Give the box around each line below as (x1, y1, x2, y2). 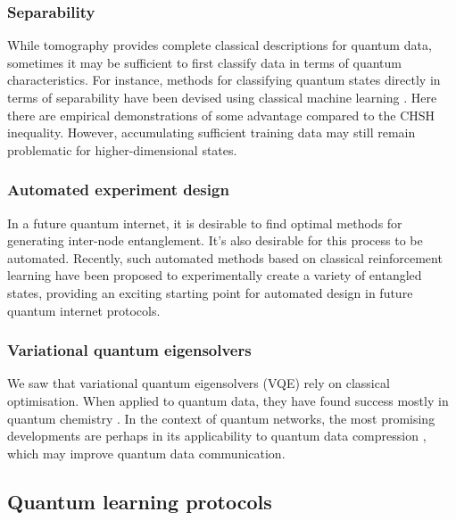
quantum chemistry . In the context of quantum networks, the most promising (7, 409, 435, 427)
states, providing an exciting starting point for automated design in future (7, 283, 413, 301)
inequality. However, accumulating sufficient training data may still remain (7, 123, 416, 142)
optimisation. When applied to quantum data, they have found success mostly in (7, 391, 449, 409)
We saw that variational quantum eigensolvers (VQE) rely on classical (7, 374, 390, 392)
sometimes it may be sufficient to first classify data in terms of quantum (7, 53, 402, 71)
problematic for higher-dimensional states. (7, 140, 237, 159)
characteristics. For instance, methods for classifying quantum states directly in (7, 70, 441, 89)
